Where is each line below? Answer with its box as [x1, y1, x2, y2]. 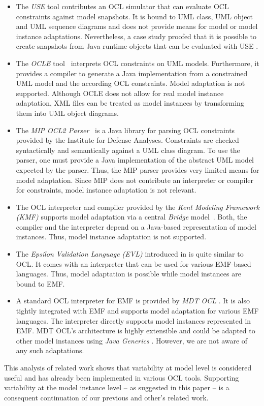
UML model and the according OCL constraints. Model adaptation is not [16, 78, 245, 88]
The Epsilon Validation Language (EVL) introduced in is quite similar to [16, 248, 244, 259]
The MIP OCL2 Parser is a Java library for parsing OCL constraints [16, 124, 235, 135]
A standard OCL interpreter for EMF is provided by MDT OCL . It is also [16, 295, 250, 306]
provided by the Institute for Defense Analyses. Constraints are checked [16, 135, 239, 145]
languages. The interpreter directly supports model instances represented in [16, 315, 251, 326]
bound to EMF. [16, 278, 65, 289]
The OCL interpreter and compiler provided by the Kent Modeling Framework [16, 201, 259, 212]
